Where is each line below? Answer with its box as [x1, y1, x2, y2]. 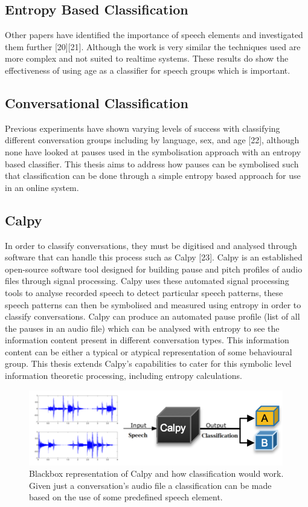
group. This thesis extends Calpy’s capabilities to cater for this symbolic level [5, 357, 292, 370]
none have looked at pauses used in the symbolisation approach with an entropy [5, 145, 301, 158]
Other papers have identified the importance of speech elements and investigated [5, 28, 303, 41]
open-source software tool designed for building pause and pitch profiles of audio [5, 262, 303, 275]
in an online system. [5, 181, 79, 193]
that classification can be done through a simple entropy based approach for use [5, 169, 301, 182]
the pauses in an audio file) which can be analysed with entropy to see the [5, 321, 280, 334]
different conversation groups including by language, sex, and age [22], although [5, 134, 300, 146]
